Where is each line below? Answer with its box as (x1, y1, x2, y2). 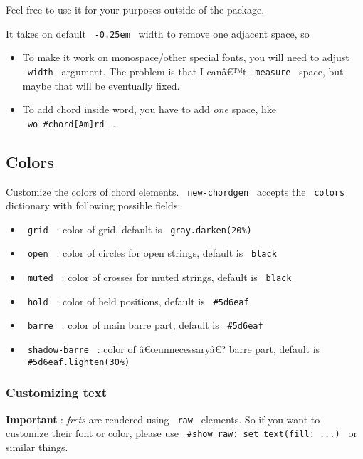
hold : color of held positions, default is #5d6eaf (27, 293, 249, 308)
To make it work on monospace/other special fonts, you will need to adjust (22, 50, 349, 65)
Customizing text (6, 384, 107, 401)
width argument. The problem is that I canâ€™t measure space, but (27, 63, 344, 78)
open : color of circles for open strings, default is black (27, 246, 277, 260)
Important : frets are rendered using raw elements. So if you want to (6, 411, 320, 426)
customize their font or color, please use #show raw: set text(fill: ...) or (6, 426, 357, 440)
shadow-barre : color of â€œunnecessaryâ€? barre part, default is (27, 342, 320, 357)
